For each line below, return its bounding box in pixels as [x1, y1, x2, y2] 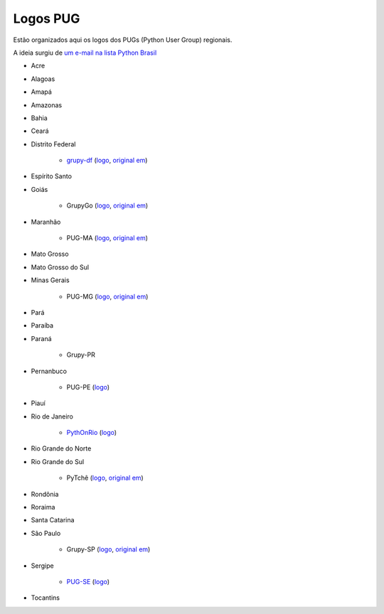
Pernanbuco [31, 367, 68, 375]
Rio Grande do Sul [31, 457, 85, 465]
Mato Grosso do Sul [31, 263, 89, 271]
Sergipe [31, 561, 54, 570]
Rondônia [31, 490, 59, 498]
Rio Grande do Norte [31, 444, 92, 453]
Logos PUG [13, 11, 80, 26]
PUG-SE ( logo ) [66, 578, 110, 586]
